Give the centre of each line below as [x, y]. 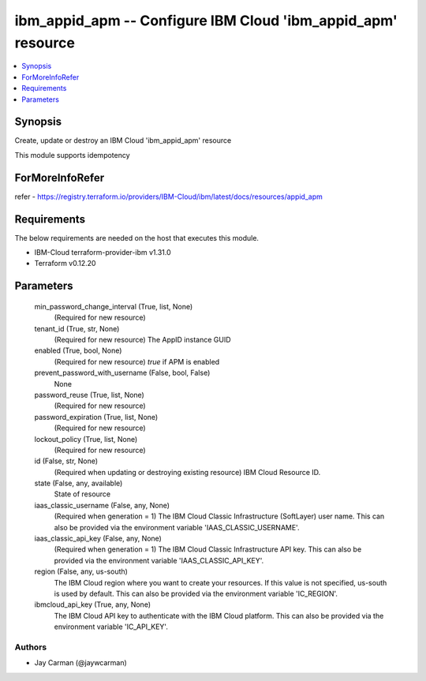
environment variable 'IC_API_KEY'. [111, 627]
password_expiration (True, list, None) [96, 417]
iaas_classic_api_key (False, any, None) [98, 539]
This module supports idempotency [72, 155]
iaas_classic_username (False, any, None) [102, 505]
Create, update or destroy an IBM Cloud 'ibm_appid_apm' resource [123, 140]
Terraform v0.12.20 [65, 264]
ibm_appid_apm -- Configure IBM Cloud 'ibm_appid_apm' [206, 21]
